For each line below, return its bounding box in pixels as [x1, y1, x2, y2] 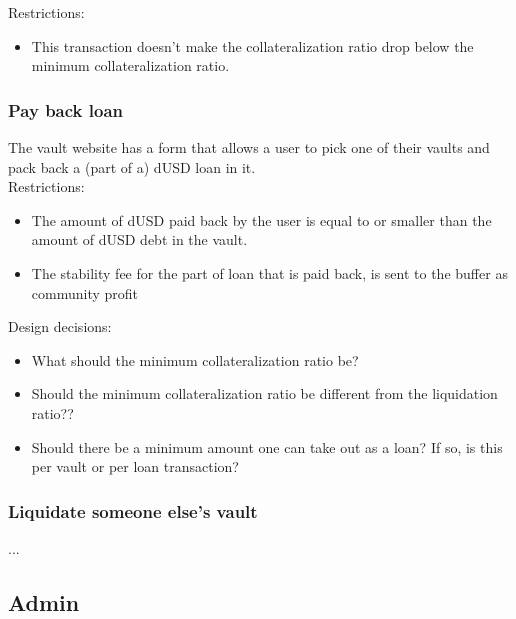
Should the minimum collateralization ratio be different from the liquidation [31, 383, 498, 404]
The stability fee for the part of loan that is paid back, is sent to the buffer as [31, 262, 508, 283]
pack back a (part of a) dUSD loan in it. [8, 156, 256, 177]
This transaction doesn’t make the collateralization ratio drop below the [31, 35, 474, 56]
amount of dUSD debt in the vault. [31, 229, 248, 250]
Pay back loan [8, 97, 124, 122]
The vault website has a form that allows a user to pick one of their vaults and [8, 137, 490, 157]
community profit [31, 282, 139, 303]
